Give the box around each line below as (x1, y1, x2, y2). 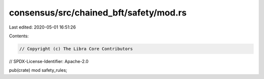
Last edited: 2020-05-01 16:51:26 (9, 24, 76, 30)
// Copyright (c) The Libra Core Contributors (19, 46, 133, 51)
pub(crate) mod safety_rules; (9, 67, 67, 73)
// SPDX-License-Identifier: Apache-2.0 (9, 58, 89, 64)
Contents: (9, 33, 29, 39)
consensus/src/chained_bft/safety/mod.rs (9, 7, 187, 18)
